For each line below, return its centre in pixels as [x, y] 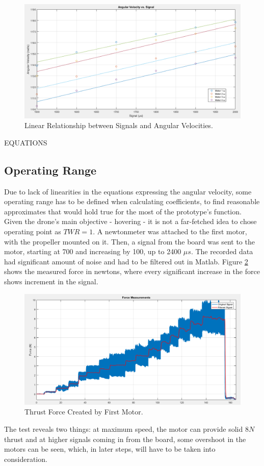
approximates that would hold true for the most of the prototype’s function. [123, 211]
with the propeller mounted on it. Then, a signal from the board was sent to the [129, 241]
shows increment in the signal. [51, 281]
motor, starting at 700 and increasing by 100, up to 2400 [93, 251]
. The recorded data [222, 251]
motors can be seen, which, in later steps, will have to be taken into [110, 449]
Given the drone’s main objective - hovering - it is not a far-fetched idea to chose [130, 221]
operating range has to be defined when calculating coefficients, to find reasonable [132, 201]
